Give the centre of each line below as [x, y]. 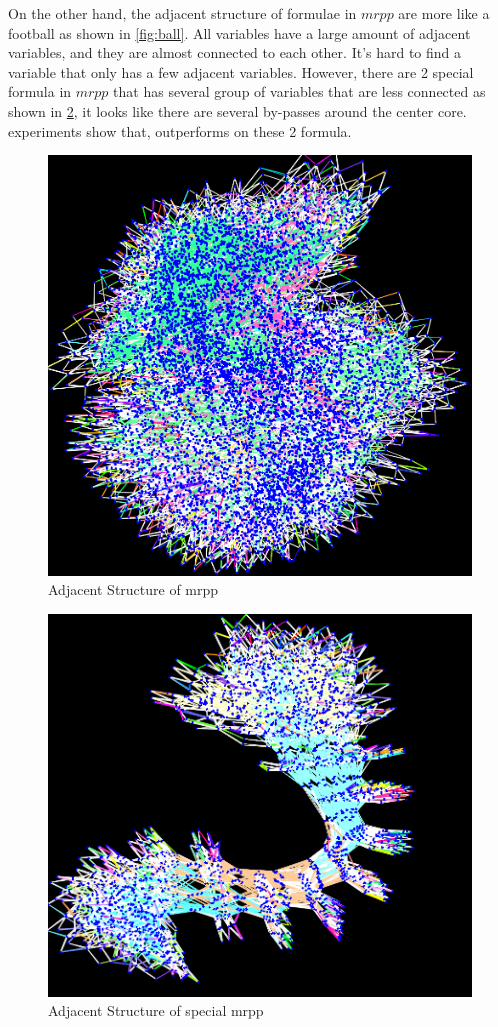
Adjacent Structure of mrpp [133, 589]
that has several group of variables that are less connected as [299, 91]
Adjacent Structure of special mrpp [156, 1010]
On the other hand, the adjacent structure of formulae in [182, 13]
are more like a [444, 13]
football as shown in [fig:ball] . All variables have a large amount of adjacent [239, 32]
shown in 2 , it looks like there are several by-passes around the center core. [237, 110]
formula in [40, 91]
